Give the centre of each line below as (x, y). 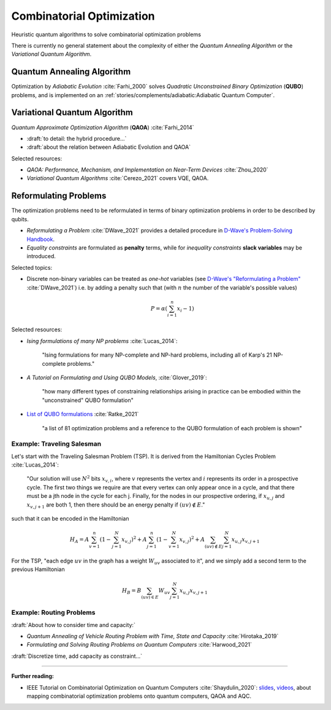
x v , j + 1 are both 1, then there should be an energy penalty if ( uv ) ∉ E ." (116, 505)
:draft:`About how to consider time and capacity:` (74, 625)
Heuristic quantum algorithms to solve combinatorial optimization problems (106, 34)
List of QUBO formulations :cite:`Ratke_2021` (83, 414)
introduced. (41, 256)
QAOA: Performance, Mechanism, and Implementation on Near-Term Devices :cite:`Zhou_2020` (147, 170)
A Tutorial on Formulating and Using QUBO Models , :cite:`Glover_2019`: (117, 377)
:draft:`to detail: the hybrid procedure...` (77, 138)
